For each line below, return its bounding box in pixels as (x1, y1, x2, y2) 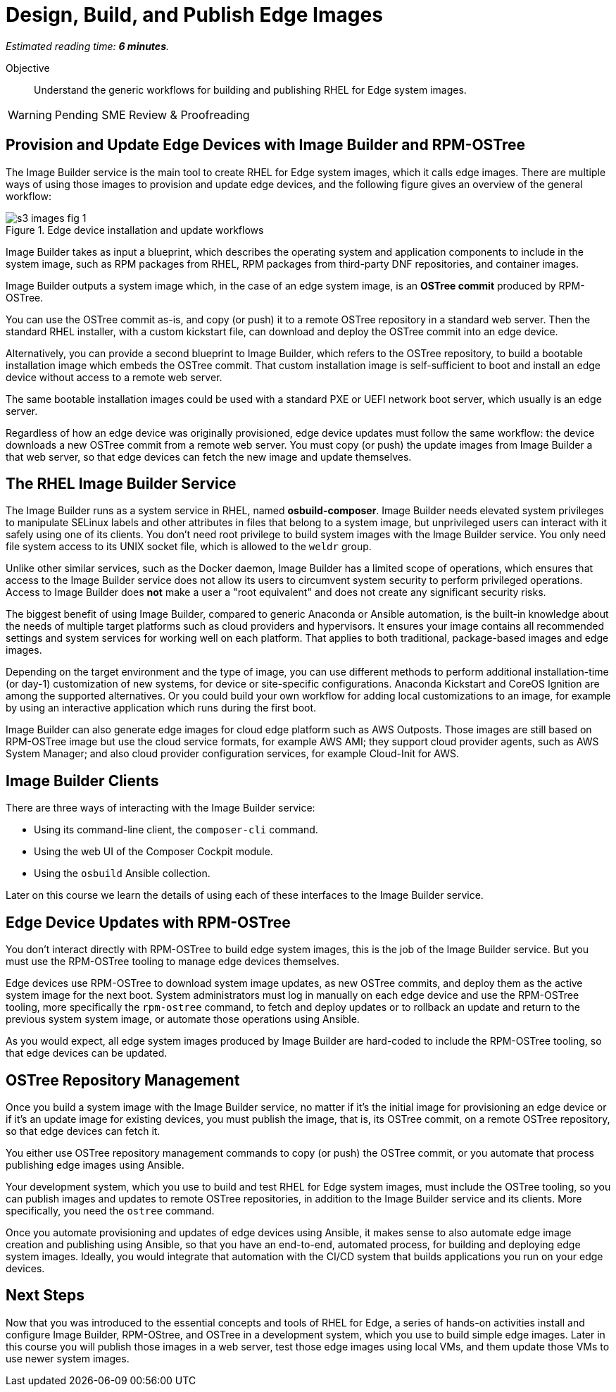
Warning (8, 107, 52, 122)
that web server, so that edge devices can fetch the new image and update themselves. (6, 450, 412, 463)
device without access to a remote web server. (6, 371, 222, 383)
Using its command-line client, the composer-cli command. (34, 824, 318, 836)
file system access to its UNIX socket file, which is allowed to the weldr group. (6, 540, 372, 553)
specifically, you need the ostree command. (6, 1204, 215, 1217)
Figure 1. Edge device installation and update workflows (6, 223, 264, 236)
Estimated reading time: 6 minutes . (6, 39, 169, 52)
